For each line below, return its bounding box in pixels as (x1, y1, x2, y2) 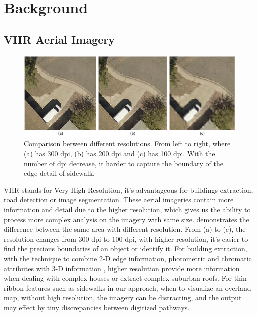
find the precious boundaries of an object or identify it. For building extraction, (4, 243, 247, 254)
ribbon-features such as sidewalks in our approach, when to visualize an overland (4, 282, 251, 293)
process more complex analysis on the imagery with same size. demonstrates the (4, 214, 249, 224)
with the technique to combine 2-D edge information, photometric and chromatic (4, 253, 252, 264)
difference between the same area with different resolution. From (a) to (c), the (4, 224, 246, 234)
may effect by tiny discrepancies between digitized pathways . (4, 302, 190, 312)
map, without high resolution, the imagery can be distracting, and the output (4, 292, 242, 303)
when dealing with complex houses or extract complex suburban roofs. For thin (4, 273, 247, 283)
